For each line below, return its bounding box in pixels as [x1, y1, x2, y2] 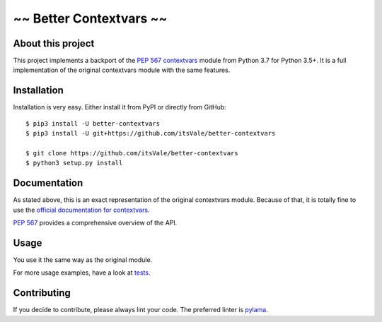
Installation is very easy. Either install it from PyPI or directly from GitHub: [13, 103, 226, 112]
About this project [13, 37, 95, 49]
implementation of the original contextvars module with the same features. [13, 66, 231, 74]
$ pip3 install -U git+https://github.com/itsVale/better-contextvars [25, 129, 276, 138]
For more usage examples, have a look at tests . [13, 268, 151, 277]
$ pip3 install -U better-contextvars [25, 119, 161, 127]
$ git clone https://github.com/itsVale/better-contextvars [25, 149, 238, 157]
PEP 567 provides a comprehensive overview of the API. [13, 219, 178, 227]
